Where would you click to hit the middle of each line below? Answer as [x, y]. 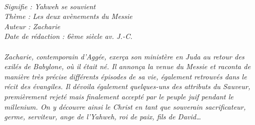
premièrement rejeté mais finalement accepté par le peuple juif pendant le [119, 96]
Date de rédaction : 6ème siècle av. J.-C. [68, 36]
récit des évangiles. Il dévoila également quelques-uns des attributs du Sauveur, [127, 86]
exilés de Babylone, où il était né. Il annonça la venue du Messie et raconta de [128, 66]
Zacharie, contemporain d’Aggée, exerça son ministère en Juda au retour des [124, 56]
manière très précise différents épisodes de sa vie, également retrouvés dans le [126, 76]
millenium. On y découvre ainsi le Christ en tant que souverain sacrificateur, [125, 106]
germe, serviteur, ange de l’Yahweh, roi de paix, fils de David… [103, 117]
